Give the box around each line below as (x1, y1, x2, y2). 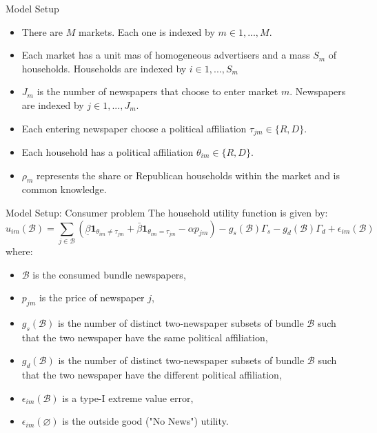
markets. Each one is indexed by (78, 24, 215, 39)
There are (21, 24, 63, 39)
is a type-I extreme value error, (62, 390, 194, 405)
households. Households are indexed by (21, 61, 187, 75)
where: (6, 243, 33, 258)
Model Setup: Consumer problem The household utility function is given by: (6, 205, 328, 219)
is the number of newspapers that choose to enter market (37, 84, 278, 99)
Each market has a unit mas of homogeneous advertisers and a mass (21, 48, 310, 62)
